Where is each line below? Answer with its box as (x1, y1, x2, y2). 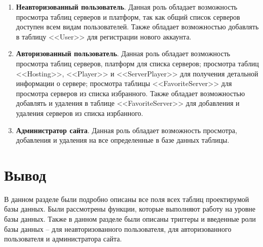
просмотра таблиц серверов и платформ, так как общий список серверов (16, 11, 240, 22)
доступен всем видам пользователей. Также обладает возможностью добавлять (16, 21, 259, 32)
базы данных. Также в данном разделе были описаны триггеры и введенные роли (4, 214, 256, 224)
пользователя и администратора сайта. (4, 233, 122, 244)
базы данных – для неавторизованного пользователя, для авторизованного (4, 223, 232, 234)
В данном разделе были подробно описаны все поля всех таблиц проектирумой (4, 193, 249, 204)
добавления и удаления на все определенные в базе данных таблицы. (16, 135, 230, 145)
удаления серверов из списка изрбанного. (16, 107, 143, 118)
